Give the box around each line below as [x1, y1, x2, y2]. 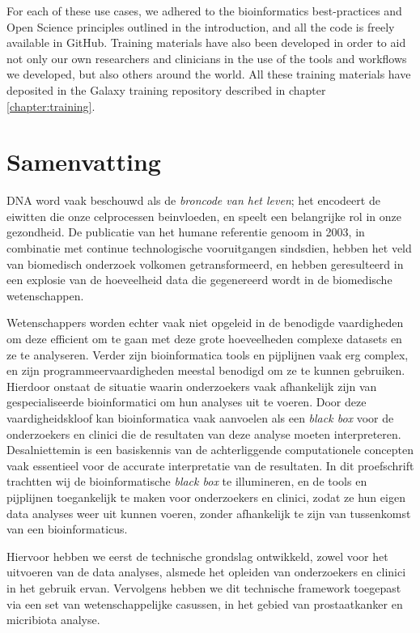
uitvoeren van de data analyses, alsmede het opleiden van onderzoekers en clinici [6, 563, 406, 580]
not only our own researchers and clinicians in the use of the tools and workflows [6, 49, 407, 66]
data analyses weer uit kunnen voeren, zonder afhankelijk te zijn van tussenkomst [6, 504, 411, 521]
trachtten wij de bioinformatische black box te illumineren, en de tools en [6, 473, 367, 490]
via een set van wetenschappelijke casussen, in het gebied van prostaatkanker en [6, 595, 403, 612]
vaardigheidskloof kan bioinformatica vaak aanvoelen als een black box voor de [6, 410, 394, 426]
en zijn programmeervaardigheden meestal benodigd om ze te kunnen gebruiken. [6, 362, 405, 379]
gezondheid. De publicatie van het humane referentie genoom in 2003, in [6, 223, 365, 240]
